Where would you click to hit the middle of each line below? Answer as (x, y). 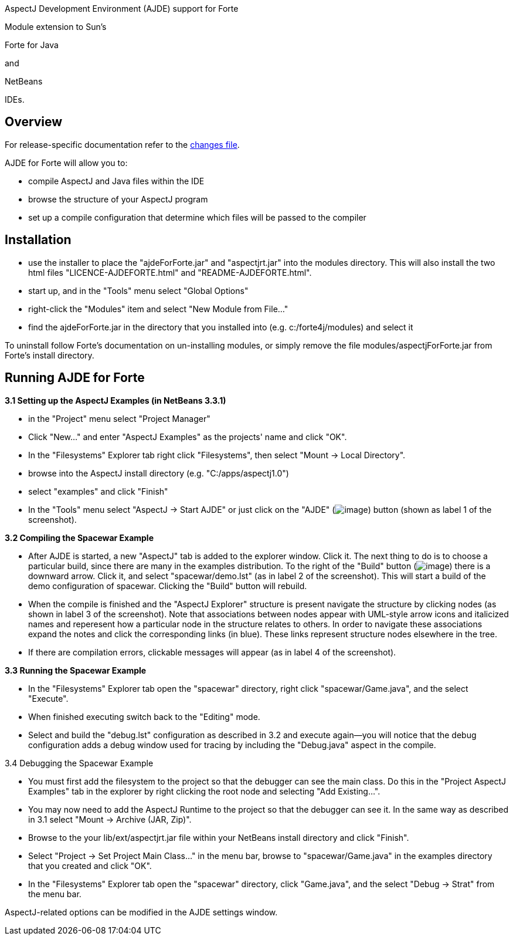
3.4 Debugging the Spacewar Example (79, 763)
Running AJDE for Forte (75, 378)
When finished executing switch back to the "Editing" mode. (144, 716)
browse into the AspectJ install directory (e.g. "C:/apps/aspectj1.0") (159, 473)
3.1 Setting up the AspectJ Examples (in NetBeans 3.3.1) (115, 400)
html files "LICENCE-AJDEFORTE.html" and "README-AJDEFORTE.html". (170, 272)
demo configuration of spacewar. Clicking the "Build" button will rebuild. (168, 586)
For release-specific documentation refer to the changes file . (122, 144)
